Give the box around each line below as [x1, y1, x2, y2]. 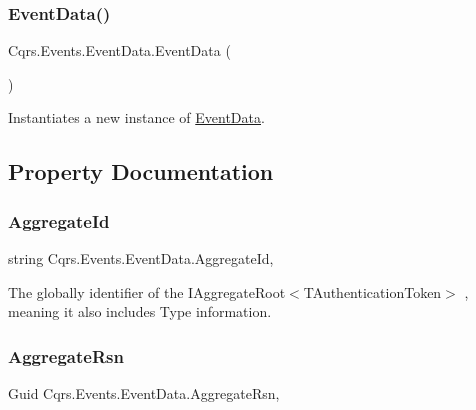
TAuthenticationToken [303, 281, 442, 302]
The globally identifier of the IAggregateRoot [8, 281, 286, 302]
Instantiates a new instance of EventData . [8, 107, 265, 128]
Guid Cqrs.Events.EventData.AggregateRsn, [8, 383, 280, 403]
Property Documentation [8, 156, 274, 187]
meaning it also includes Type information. [8, 301, 272, 322]
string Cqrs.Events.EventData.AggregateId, [8, 248, 274, 268]
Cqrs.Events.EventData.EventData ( [8, 40, 231, 61]
